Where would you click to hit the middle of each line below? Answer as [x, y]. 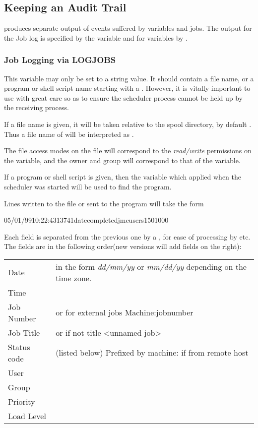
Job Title [24, 332]
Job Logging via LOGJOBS [60, 60]
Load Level [27, 416]
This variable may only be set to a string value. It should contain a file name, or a [129, 78]
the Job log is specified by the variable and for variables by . [96, 37]
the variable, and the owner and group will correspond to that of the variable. [122, 160]
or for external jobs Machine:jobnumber [125, 312]
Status [19, 347]
